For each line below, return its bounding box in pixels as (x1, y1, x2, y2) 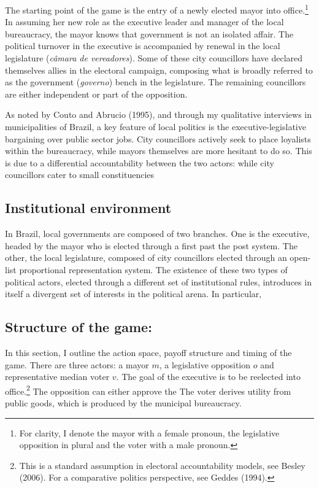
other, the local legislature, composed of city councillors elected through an (5, 251, 287, 264)
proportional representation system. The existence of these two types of (19, 263, 288, 276)
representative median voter (5, 370, 110, 383)
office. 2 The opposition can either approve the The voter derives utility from (5, 382, 291, 397)
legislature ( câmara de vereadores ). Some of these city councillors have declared (5, 52, 303, 64)
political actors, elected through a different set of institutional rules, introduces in (5, 275, 312, 288)
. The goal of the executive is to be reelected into (116, 370, 301, 383)
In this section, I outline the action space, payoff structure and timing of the (5, 346, 292, 358)
